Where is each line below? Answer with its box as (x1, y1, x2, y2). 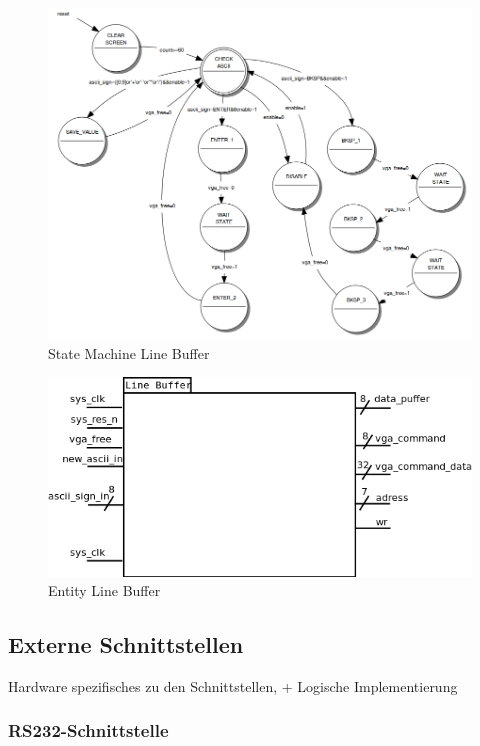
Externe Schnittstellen (8, 629, 244, 660)
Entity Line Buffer (48, 580, 161, 601)
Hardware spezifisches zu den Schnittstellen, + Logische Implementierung (8, 675, 458, 696)
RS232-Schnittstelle (8, 718, 169, 743)
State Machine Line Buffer (48, 342, 210, 363)
